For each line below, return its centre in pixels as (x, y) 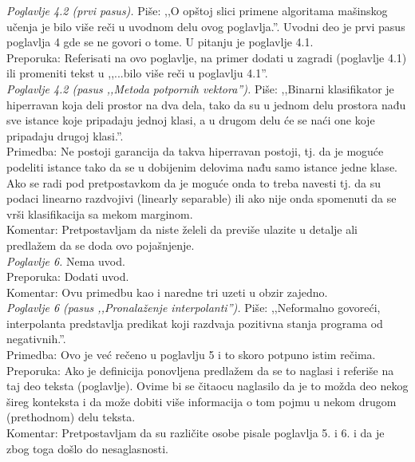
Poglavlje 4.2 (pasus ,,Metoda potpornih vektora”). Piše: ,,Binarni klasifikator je (200, 88)
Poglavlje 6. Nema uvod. (66, 261)
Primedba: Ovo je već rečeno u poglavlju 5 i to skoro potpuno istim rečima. (191, 355)
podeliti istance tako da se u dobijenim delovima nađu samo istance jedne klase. (202, 166)
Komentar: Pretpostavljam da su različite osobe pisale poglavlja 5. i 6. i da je (196, 433)
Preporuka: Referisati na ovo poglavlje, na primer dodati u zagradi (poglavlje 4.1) (207, 57)
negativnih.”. (36, 339)
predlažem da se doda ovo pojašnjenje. (101, 245)
